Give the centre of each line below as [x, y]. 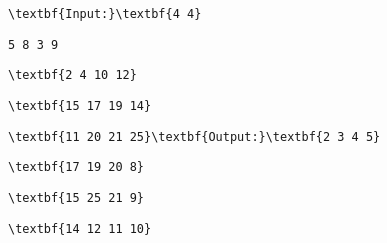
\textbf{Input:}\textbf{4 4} [105, 14]
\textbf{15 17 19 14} [80, 105]
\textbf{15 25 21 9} [76, 197]
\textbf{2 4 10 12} [72, 75]
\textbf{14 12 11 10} [80, 228]
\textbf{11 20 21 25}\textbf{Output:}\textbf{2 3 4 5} [194, 136]
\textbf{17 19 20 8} [76, 167]
